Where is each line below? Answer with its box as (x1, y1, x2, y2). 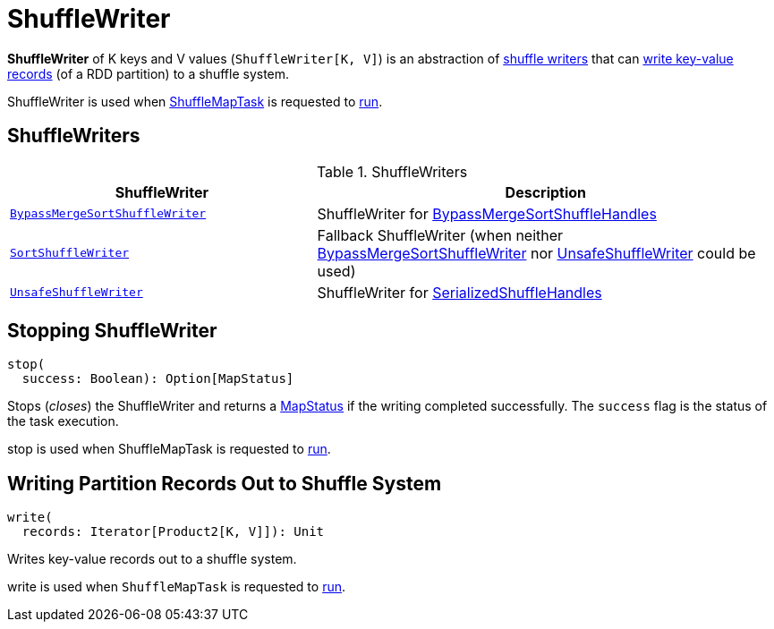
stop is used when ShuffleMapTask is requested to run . (7, 441, 331, 457)
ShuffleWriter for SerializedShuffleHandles (317, 283, 602, 302)
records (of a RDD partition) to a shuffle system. (7, 65, 290, 81)
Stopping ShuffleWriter (7, 319, 217, 343)
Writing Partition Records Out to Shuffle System (7, 472, 442, 495)
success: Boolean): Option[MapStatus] (21, 371, 294, 387)
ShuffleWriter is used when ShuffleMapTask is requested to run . (7, 93, 383, 109)
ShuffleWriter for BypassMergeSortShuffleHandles (317, 204, 657, 223)
